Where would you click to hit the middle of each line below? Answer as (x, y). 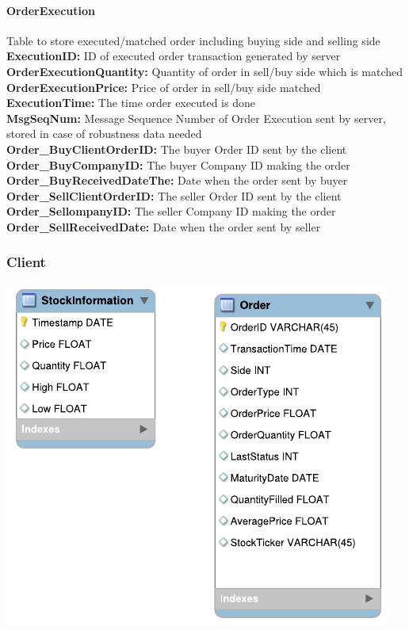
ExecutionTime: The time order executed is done (131, 103)
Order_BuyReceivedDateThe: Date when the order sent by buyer (177, 180)
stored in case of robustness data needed (104, 134)
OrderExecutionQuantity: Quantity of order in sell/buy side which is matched (204, 71)
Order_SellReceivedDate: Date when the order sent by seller (164, 226)
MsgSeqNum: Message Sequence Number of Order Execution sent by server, (196, 118)
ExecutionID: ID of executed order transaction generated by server (174, 56)
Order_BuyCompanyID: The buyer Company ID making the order (178, 164)
